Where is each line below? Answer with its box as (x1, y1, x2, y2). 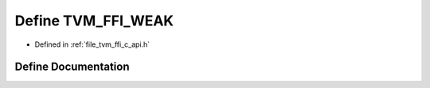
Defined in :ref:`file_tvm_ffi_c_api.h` (34, 40, 150, 49)
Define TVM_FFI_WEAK (14, 12, 174, 29)
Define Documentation (14, 60, 130, 74)
